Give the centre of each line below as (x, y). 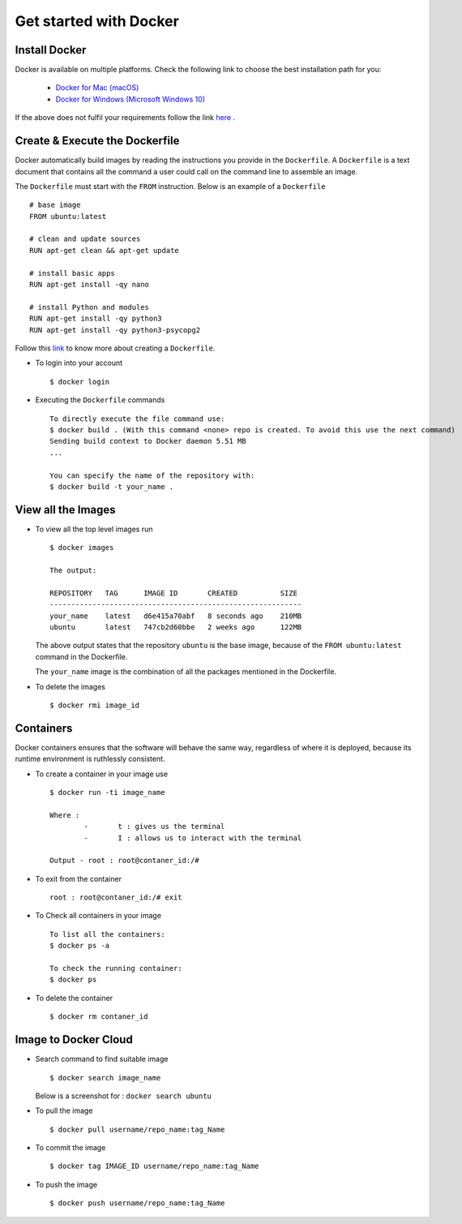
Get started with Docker (97, 21)
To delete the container (74, 998)
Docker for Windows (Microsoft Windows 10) (130, 99)
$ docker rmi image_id (95, 705)
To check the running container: (116, 968)
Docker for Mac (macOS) (97, 88)
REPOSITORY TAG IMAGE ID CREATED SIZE (173, 593)
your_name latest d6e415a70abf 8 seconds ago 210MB (176, 616)
